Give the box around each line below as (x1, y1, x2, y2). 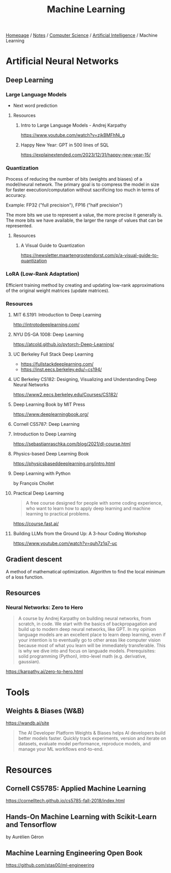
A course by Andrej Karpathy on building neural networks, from (18, 616, 152, 622)
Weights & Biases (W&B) (6, 707, 84, 715)
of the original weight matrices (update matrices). (6, 287, 110, 294)
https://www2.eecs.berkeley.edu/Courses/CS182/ (13, 391, 118, 397)
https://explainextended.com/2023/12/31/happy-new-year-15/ (20, 152, 151, 158)
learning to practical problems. (25, 510, 91, 517)
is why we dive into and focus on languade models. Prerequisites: (18, 648, 156, 654)
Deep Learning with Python (13, 470, 71, 476)
